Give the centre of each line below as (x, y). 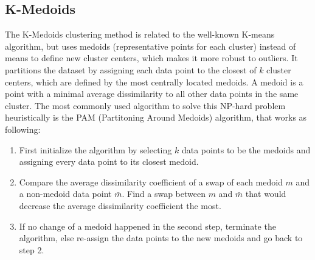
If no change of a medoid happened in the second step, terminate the (147, 226)
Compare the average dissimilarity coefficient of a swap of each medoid (151, 182)
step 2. (32, 249)
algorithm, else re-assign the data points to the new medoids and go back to (161, 238)
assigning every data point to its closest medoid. (109, 162)
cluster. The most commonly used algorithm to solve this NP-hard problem (145, 105)
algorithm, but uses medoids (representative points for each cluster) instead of (151, 46)
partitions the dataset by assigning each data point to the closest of (131, 69)
